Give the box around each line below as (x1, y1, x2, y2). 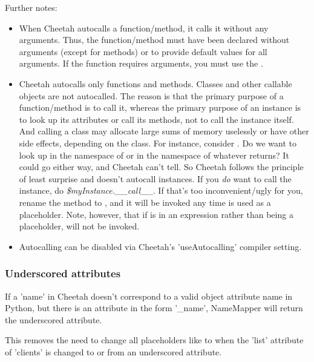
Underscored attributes (5, 266, 121, 281)
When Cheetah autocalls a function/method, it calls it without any (19, 21, 269, 34)
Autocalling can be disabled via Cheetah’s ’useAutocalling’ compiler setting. (19, 240, 302, 252)
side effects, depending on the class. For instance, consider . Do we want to (19, 136, 297, 149)
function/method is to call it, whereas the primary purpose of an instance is (19, 101, 301, 114)
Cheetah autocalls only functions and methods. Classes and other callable (19, 77, 292, 90)
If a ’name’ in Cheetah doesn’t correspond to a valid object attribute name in (5, 289, 293, 302)
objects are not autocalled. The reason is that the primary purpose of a (19, 89, 284, 102)
